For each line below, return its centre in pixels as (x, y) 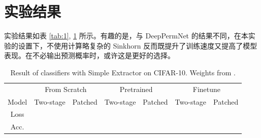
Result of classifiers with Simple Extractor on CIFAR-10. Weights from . (123, 72)
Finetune (207, 89)
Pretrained (136, 89)
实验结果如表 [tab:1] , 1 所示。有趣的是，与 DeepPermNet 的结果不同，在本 (126, 36)
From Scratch (66, 89)
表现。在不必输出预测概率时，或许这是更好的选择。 (89, 55)
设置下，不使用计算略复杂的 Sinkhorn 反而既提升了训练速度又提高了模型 (138, 45)
